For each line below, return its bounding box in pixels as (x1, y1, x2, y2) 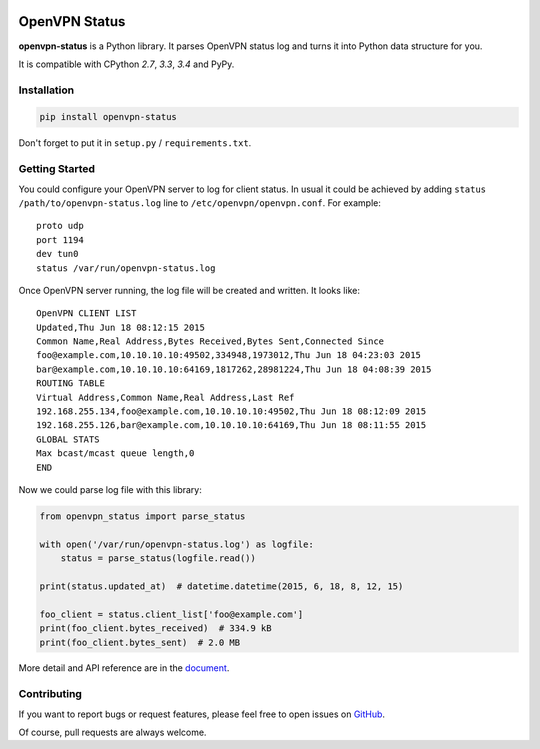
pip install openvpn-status (39, 111, 177, 123)
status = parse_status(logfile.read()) (60, 553, 257, 564)
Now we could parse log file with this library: (18, 484, 202, 495)
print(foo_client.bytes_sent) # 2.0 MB (39, 636, 240, 648)
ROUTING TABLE (36, 378, 105, 389)
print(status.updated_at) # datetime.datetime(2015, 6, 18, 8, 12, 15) (39, 580, 404, 592)
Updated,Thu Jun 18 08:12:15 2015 (36, 321, 205, 333)
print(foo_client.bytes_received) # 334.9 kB (39, 623, 272, 634)
